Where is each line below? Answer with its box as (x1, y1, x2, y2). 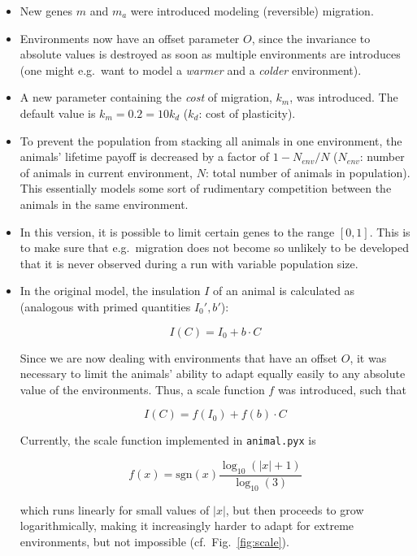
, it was (350, 349, 387, 366)
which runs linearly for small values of (20, 501, 210, 518)
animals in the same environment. (20, 195, 189, 212)
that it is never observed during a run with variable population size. (20, 254, 358, 271)
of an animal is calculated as (213, 282, 355, 299)
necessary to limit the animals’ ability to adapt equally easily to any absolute (20, 365, 406, 382)
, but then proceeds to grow (225, 501, 364, 518)
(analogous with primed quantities (20, 298, 191, 315)
